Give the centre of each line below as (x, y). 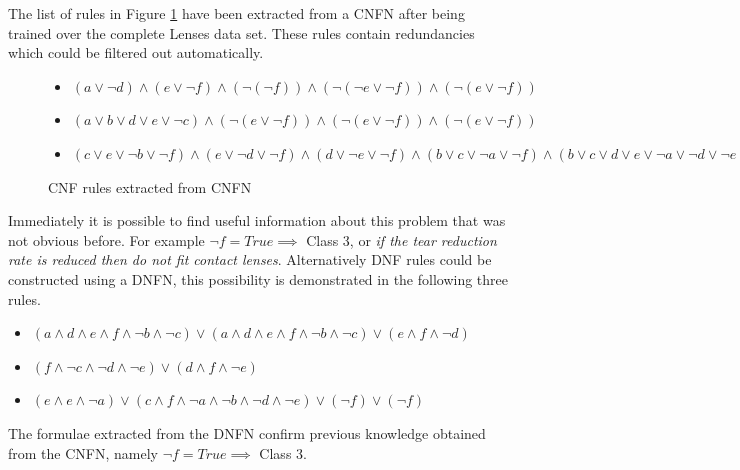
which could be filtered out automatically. (136, 52)
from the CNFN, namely (83, 452)
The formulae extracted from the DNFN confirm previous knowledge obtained (247, 432)
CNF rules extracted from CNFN (150, 186)
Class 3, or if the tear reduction (401, 239)
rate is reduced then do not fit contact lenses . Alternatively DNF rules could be (250, 259)
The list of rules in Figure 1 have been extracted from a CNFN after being (236, 13)
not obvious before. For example (106, 239)
